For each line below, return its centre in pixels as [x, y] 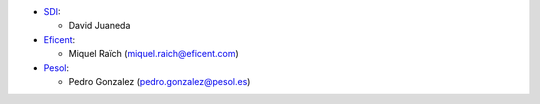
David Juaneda [99, 26]
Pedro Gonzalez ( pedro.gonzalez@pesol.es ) [159, 81]
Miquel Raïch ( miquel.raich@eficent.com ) [153, 54]
